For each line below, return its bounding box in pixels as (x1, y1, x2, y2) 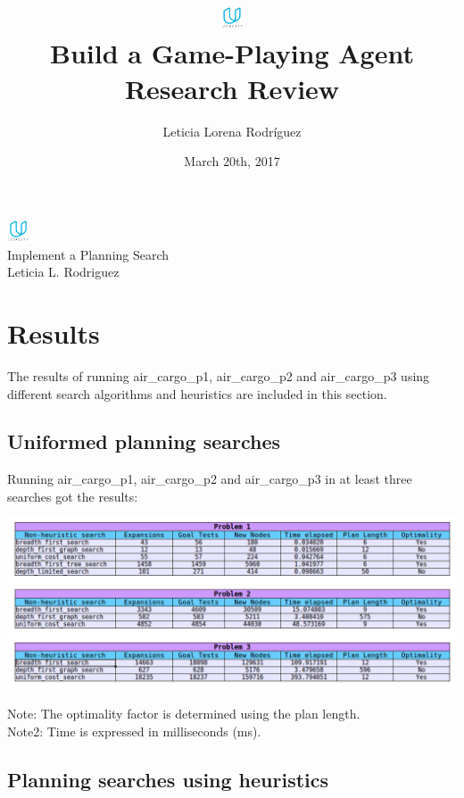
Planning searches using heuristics (7, 765, 329, 793)
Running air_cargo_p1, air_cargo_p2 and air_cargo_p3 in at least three (7, 470, 412, 488)
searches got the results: (7, 486, 138, 505)
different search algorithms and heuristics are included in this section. (7, 384, 387, 403)
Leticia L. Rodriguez (7, 262, 120, 281)
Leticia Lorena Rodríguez (162, 121, 302, 140)
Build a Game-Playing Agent (50, 35, 414, 71)
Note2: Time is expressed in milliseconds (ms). (7, 721, 261, 740)
